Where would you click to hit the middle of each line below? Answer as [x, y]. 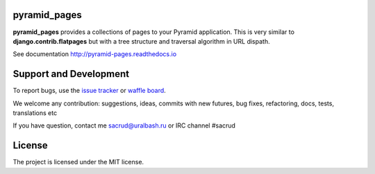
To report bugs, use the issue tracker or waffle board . [89, 91]
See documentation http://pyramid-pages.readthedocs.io [95, 54]
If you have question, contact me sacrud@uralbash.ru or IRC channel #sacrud [124, 125]
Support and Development [71, 74]
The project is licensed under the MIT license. [78, 162]
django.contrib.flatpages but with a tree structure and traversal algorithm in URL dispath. [141, 41]
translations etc [35, 113]
